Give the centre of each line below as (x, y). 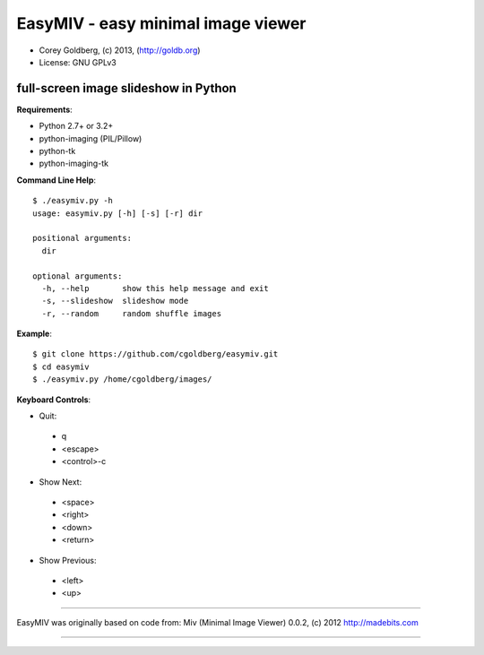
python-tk (57, 151)
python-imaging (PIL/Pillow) (91, 138)
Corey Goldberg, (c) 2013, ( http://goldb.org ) (120, 50)
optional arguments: (78, 276)
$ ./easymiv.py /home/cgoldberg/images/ (122, 379)
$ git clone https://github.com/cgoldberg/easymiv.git (156, 354)
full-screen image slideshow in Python (126, 88)
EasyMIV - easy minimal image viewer (161, 23)
